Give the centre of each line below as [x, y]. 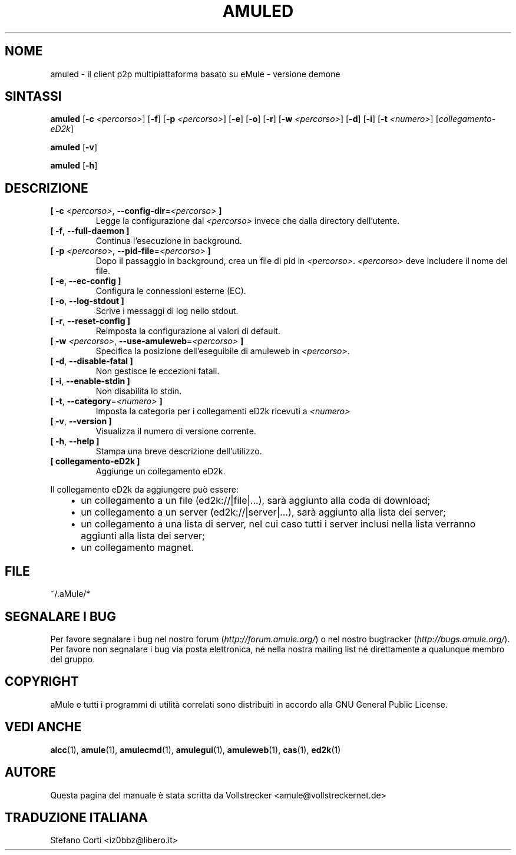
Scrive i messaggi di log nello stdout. [167, 311]
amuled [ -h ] [74, 166]
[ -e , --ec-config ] [86, 281]
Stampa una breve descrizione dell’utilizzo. [179, 451]
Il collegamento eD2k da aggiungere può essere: [144, 490]
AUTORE [30, 773]
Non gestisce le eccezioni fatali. [158, 371]
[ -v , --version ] [81, 421]
